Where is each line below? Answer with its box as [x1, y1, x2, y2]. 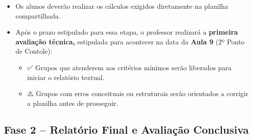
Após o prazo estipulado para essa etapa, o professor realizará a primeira [15, 27, 238, 37]
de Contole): [15, 46, 52, 56]
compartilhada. [15, 10, 61, 20]
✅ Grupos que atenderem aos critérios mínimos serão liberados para [27, 62, 232, 72]
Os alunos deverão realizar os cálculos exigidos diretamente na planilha [15, 1, 229, 11]
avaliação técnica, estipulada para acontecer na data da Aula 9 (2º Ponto [15, 36, 245, 46]
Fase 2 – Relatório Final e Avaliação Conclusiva [4, 121, 249, 137]
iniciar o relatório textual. [27, 72, 105, 82]
